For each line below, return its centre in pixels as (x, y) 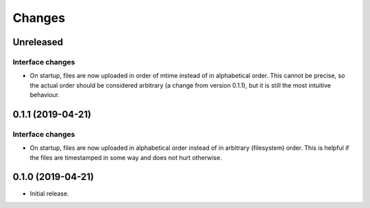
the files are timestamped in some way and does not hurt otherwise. (126, 157)
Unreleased (38, 42)
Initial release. (49, 193)
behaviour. (45, 95)
